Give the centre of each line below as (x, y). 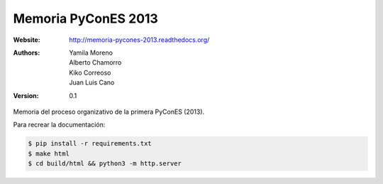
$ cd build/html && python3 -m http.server (105, 164)
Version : (26, 95)
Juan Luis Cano (92, 82)
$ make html (49, 153)
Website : (27, 40)
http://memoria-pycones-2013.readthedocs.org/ (139, 40)
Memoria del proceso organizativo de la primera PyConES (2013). (109, 112)
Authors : (27, 53)
